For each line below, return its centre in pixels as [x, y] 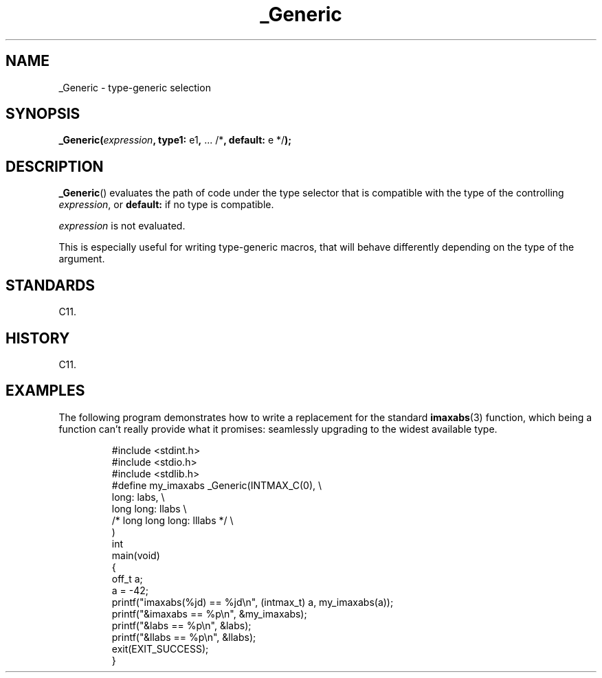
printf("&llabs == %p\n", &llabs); [184, 637]
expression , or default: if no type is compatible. [166, 205]
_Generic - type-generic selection [135, 87]
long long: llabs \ [149, 508]
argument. [82, 259]
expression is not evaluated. [122, 226]
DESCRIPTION [55, 166]
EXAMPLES [45, 391]
